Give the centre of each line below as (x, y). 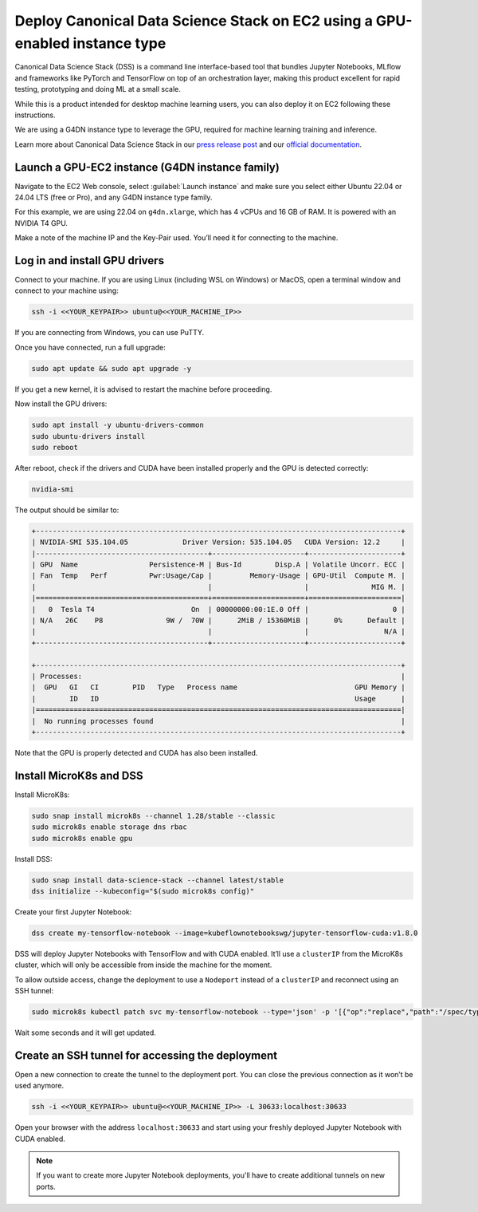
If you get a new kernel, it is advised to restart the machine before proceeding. (143, 389)
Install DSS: (33, 859)
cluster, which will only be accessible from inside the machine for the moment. (143, 965)
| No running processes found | (218, 721)
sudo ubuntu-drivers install (88, 436)
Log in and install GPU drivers (90, 261)
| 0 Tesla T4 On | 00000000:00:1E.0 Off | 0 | (218, 609)
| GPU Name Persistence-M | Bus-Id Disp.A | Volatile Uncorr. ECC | (218, 565)
